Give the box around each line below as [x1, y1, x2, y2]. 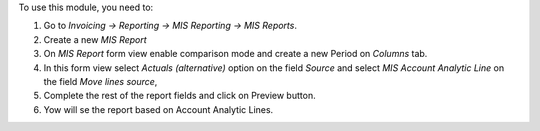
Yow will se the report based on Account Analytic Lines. [43, 103, 274, 115]
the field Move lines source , [43, 75, 158, 87]
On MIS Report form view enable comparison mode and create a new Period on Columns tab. [43, 48, 428, 60]
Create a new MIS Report [43, 33, 147, 45]
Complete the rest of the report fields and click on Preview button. [43, 90, 316, 102]
